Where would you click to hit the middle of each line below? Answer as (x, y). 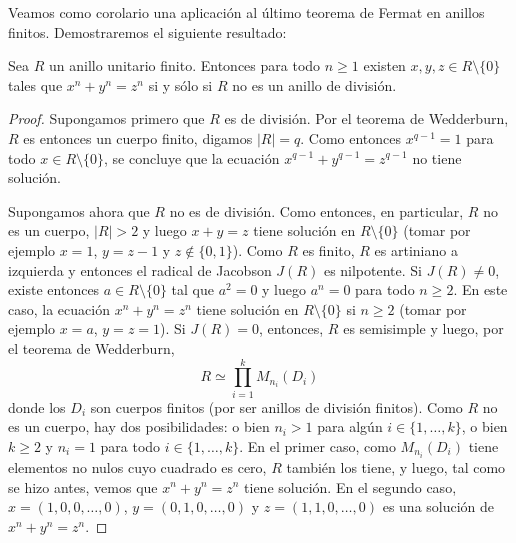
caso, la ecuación (59, 308)
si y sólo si (180, 84)
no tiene (437, 157)
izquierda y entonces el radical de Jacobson (140, 269)
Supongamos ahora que (79, 210)
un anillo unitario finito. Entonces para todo (184, 65)
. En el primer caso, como (317, 445)
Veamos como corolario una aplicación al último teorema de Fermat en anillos (246, 12)
